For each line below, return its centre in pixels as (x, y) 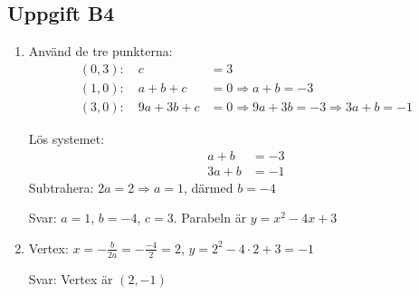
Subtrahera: (61, 187)
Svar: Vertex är (71, 278)
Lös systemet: (67, 138)
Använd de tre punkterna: (100, 51)
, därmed (208, 187)
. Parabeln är (210, 218)
